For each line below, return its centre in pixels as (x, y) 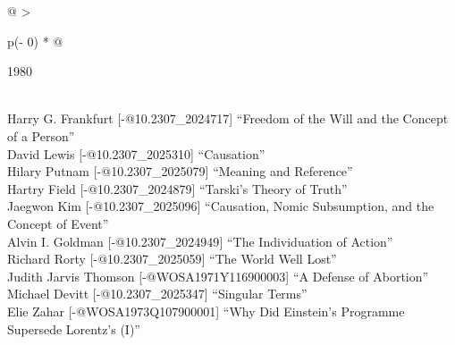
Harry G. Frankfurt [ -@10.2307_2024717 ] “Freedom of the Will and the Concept (228, 118)
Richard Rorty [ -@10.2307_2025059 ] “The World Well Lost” (172, 259)
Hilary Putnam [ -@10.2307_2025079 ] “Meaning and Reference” (180, 171)
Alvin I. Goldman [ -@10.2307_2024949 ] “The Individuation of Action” (200, 241)
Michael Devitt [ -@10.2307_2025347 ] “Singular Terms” (157, 294)
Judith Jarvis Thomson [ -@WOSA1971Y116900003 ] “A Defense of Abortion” (218, 276)
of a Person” (41, 135)
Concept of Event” (58, 223)
